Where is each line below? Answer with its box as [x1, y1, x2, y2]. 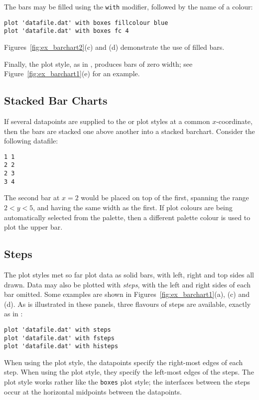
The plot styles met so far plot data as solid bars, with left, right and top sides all [4, 269, 254, 279]
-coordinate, [216, 116, 253, 126]
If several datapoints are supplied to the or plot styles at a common [4, 116, 210, 126]
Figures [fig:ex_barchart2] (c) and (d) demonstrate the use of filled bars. [4, 41, 225, 52]
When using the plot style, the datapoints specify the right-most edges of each [4, 357, 243, 367]
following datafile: [4, 135, 58, 146]
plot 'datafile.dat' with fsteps [4, 334, 115, 342]
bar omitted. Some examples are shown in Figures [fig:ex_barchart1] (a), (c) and [4, 289, 250, 299]
